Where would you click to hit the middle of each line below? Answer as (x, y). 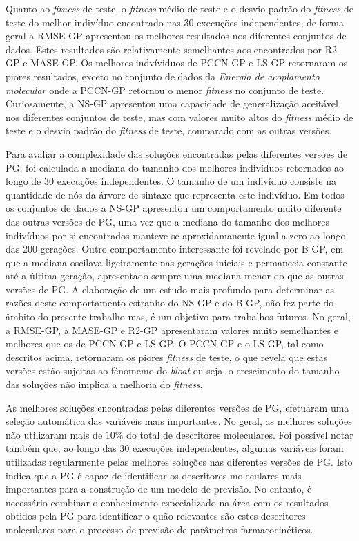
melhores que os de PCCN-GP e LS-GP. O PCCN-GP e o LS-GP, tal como (165, 343)
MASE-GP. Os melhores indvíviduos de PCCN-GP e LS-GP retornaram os (189, 63)
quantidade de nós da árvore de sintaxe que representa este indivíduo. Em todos (175, 194)
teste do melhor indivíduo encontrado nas (93, 22)
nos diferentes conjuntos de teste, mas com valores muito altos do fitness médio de (179, 117)
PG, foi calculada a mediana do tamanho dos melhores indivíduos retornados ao (175, 167)
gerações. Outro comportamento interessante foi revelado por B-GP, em (192, 249)
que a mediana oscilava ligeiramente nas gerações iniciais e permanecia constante (176, 262)
